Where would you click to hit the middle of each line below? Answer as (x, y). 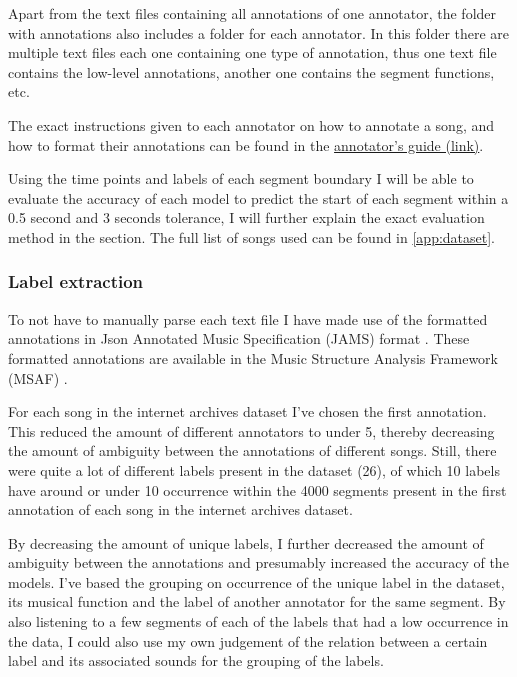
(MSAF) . (38, 377)
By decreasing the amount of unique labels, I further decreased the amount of (246, 542)
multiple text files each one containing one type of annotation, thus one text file (252, 52)
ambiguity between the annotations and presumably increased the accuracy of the (258, 562)
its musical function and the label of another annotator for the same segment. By (257, 601)
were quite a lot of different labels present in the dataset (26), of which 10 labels (254, 469)
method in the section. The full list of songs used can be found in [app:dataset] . (252, 236)
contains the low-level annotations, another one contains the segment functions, (251, 71)
